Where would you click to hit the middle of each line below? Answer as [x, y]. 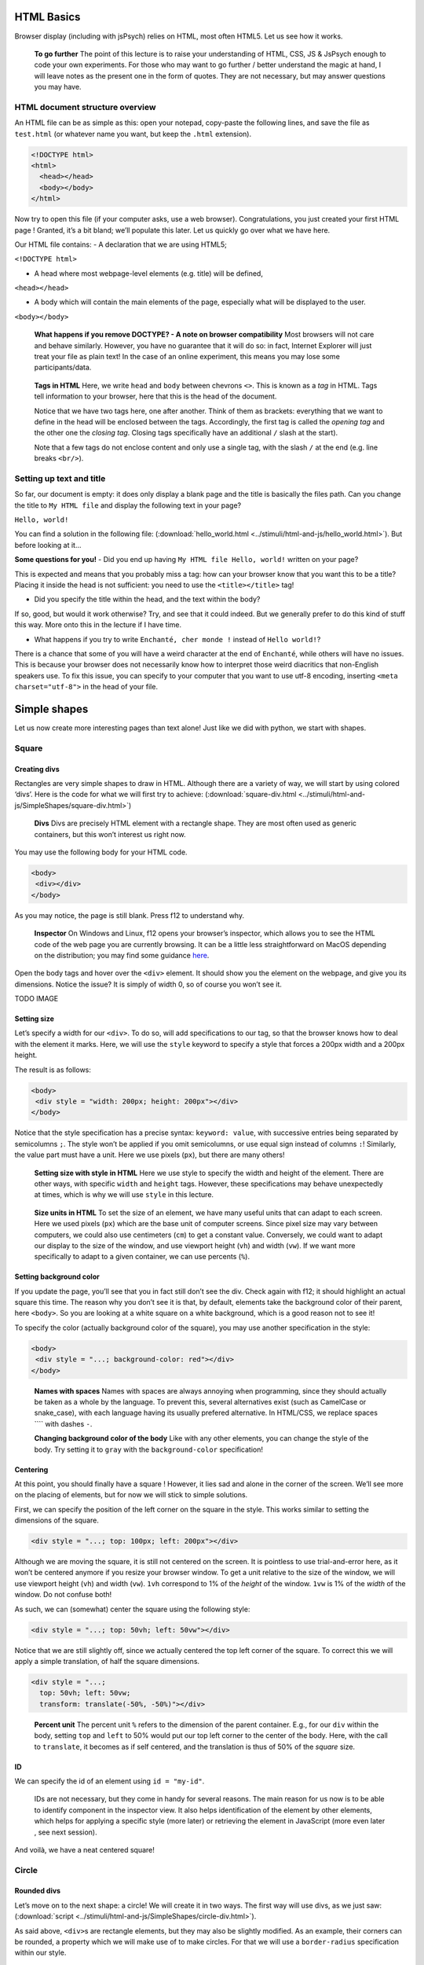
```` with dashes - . [63, 1423]
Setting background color [57, 1276]
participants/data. [63, 367]
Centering [31, 1469]
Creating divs [37, 769]
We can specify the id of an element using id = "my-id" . [110, 1781]
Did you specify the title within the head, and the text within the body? [147, 599]
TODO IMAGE [37, 999]
